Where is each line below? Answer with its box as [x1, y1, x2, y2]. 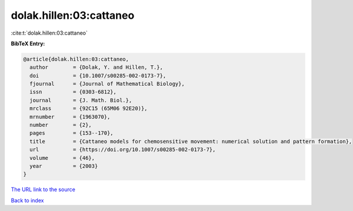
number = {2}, [29, 122, 92, 129]
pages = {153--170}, [29, 130, 114, 136]
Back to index [11, 197, 44, 204]
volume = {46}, [29, 155, 95, 161]
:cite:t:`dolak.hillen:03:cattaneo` [11, 29, 88, 36]
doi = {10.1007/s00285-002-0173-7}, [29, 72, 166, 79]
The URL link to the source [11, 186, 76, 193]
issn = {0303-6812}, [29, 89, 117, 95]
